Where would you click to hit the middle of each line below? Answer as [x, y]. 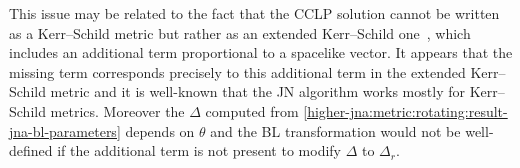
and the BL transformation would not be [335, 130]
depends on [160, 130]
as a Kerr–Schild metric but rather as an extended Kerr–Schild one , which [240, 32]
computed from [252, 110]
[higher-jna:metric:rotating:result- [405, 110]
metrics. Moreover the [117, 110]
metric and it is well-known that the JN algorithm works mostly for [257, 91]
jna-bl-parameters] [65, 130]
